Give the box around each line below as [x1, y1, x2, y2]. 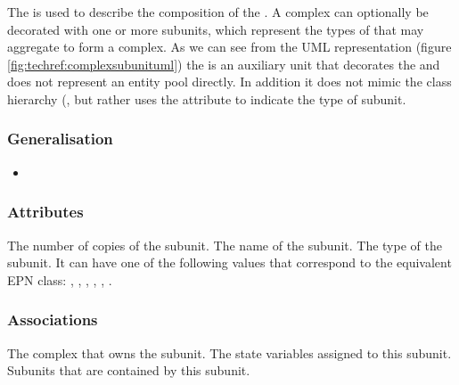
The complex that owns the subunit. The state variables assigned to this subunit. [7, 343, 452, 362]
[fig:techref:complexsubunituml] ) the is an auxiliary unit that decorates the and [7, 54, 440, 73]
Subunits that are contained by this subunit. [7, 361, 250, 380]
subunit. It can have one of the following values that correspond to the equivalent [7, 253, 452, 272]
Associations [7, 308, 98, 331]
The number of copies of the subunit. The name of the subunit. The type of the [7, 235, 442, 254]
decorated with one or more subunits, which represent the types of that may [7, 20, 424, 38]
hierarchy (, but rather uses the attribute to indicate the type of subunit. [7, 89, 406, 108]
